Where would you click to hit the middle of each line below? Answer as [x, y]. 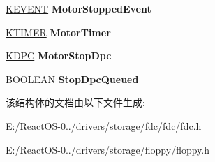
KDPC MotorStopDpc [59, 56]
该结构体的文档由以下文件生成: [75, 102]
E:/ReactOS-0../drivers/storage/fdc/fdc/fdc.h [104, 125]
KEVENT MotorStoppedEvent [79, 8]
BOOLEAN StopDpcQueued [72, 79]
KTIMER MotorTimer [58, 32]
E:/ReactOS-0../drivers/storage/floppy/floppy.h [107, 149]
